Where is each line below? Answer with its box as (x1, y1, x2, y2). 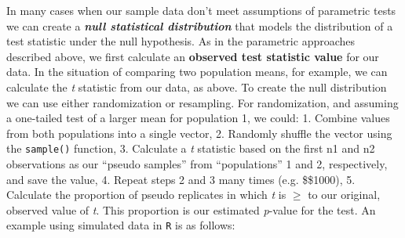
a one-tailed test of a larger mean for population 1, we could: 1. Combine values (6, 110, 390, 126)
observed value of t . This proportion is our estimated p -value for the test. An (6, 201, 376, 218)
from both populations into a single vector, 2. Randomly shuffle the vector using (6, 124, 392, 141)
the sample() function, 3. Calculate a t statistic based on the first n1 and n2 (6, 140, 375, 157)
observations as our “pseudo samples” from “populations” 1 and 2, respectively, (6, 156, 388, 171)
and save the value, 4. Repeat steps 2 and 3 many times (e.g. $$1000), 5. (6, 171, 356, 187)
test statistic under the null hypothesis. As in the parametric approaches (6, 33, 356, 49)
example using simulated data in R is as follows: (6, 217, 235, 233)
